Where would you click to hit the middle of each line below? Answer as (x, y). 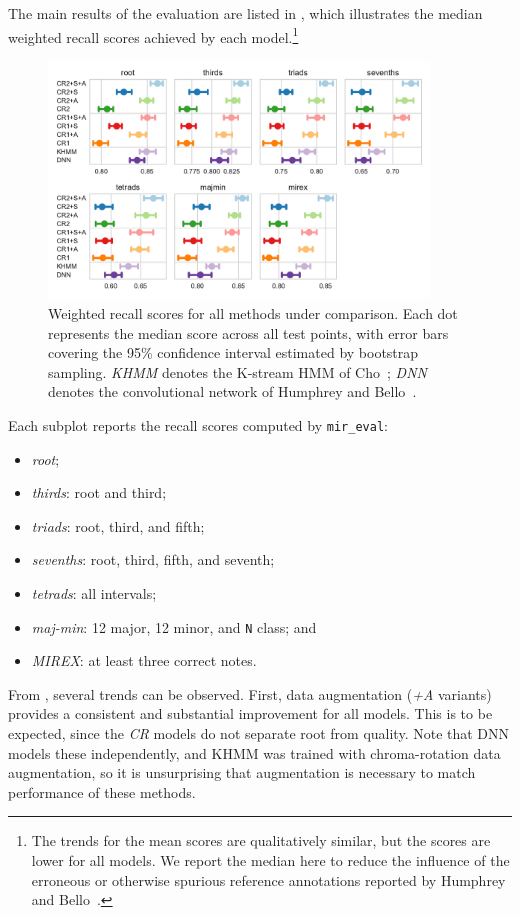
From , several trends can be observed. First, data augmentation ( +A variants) (250, 693)
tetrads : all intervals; (94, 592)
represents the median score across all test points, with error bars (248, 332)
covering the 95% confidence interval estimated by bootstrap (233, 352)
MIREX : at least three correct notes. (144, 660)
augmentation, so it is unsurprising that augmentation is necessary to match (242, 772)
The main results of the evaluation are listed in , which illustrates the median (245, 13)
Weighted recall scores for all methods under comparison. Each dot (253, 312)
